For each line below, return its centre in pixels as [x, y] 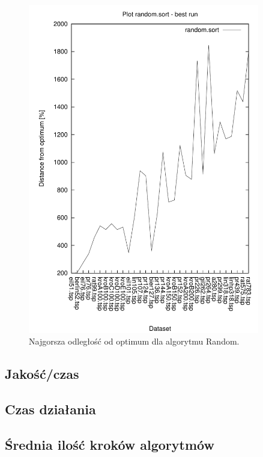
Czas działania [50, 409]
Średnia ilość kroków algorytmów [110, 444]
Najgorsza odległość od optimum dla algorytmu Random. [134, 341]
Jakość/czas [42, 374]
